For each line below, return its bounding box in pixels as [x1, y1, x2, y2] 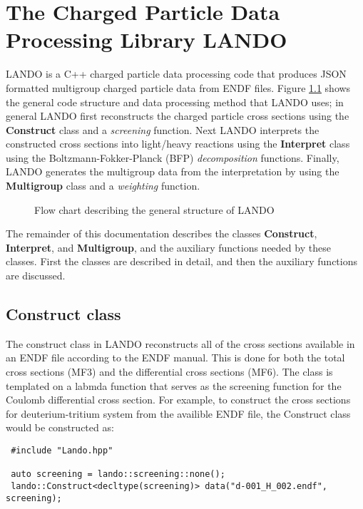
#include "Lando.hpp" [11, 445, 113, 456]
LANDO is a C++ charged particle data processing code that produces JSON [6, 66, 347, 81]
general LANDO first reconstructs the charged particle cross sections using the [6, 108, 349, 123]
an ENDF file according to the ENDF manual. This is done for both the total [6, 350, 345, 365]
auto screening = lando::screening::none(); [11, 469, 225, 480]
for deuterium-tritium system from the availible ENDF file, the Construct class [6, 406, 351, 421]
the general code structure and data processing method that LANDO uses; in [6, 94, 344, 109]
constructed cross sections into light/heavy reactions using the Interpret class [6, 136, 350, 151]
